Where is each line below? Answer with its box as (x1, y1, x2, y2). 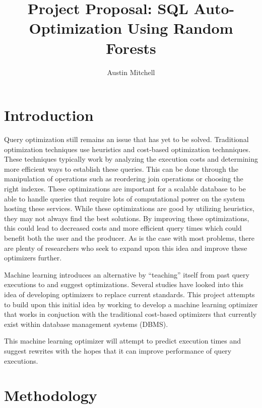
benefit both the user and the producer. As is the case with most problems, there (4, 232, 254, 243)
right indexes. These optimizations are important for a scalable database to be (4, 183, 246, 193)
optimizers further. (4, 252, 62, 263)
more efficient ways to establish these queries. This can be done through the (4, 163, 238, 174)
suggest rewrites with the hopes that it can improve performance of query (4, 345, 232, 356)
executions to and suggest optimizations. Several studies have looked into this (4, 279, 244, 290)
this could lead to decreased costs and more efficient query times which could (4, 223, 242, 233)
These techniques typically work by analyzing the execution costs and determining (4, 154, 258, 164)
